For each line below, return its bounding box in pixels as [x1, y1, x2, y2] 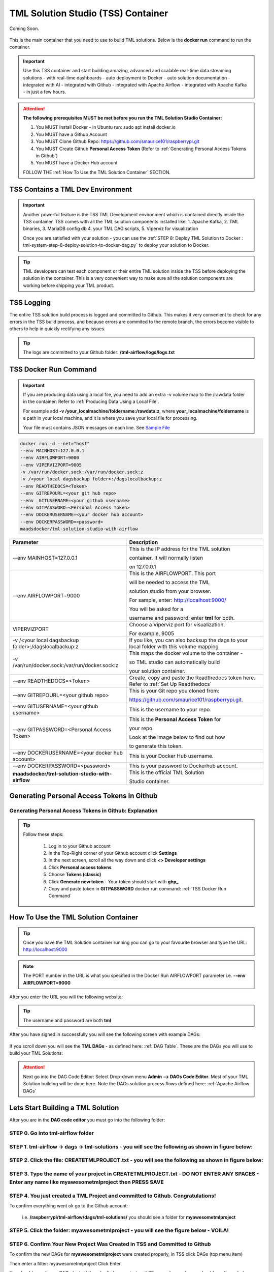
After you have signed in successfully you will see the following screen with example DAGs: [9, 1031, 200, 1037]
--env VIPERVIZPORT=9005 [20, 462, 82, 468]
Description [129, 539, 158, 546]
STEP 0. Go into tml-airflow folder [9, 1130, 94, 1137]
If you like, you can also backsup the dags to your [129, 637, 248, 644]
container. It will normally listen [129, 555, 203, 562]
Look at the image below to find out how [129, 734, 225, 741]
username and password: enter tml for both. [129, 615, 235, 622]
